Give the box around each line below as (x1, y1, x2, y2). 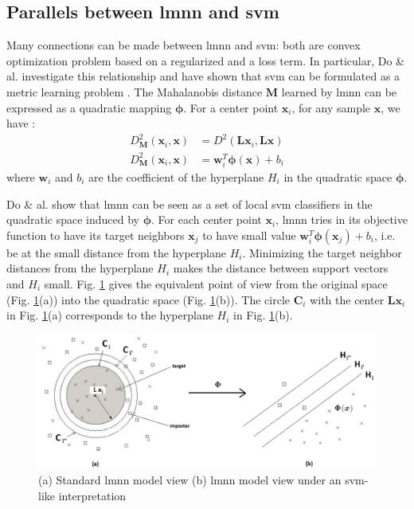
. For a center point (183, 99, 279, 116)
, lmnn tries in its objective (275, 211, 408, 228)
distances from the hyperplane (6, 260, 154, 276)
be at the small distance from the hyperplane (6, 244, 226, 260)
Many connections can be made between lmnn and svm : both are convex (6, 37, 361, 53)
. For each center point (151, 211, 262, 228)
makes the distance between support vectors (173, 260, 389, 276)
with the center (310, 291, 385, 307)
